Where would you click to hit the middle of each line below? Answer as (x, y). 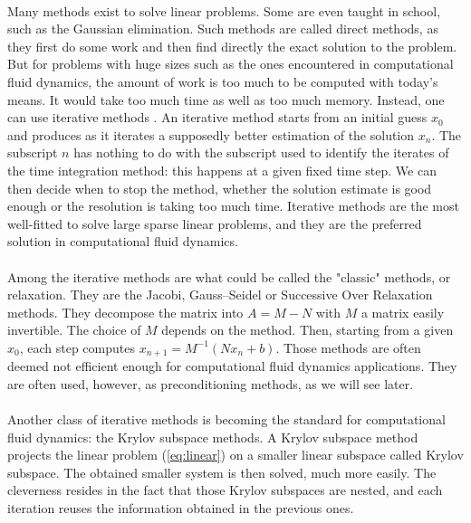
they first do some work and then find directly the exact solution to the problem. (232, 46)
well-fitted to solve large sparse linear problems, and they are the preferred (215, 223)
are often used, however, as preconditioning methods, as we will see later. (211, 383)
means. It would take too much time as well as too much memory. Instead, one (226, 99)
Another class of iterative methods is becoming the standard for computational (226, 419)
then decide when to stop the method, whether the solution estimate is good (220, 188)
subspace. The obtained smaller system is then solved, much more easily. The (222, 472)
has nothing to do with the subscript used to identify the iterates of (261, 152)
